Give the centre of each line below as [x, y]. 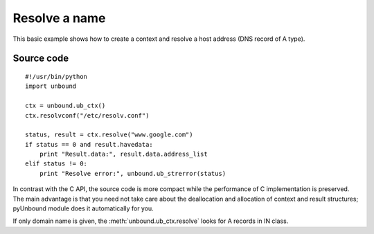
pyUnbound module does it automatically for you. [83, 208]
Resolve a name [59, 18]
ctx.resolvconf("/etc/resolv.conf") [87, 115]
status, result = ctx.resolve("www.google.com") [109, 135]
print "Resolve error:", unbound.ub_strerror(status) [133, 173]
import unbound [51, 86]
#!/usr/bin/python [56, 76]
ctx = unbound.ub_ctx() [65, 106]
